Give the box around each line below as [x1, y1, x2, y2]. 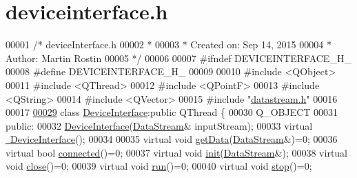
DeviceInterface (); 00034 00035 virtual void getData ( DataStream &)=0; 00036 [10, 132, 338, 146]
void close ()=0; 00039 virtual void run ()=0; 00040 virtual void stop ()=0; [6, 159, 312, 173]
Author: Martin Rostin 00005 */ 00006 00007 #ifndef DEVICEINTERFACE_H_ [6, 50, 351, 65]
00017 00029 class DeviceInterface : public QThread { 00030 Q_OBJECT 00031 [6, 105, 338, 119]
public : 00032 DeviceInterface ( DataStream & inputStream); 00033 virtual [6, 118, 313, 132]
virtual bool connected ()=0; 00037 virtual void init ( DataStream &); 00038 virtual [6, 145, 348, 159]
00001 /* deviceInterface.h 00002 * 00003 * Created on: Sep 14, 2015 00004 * [6, 37, 331, 52]
